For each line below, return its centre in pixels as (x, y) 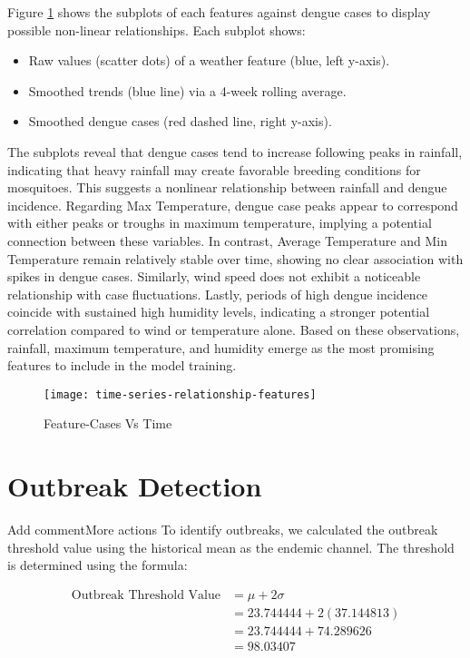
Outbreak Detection (135, 486)
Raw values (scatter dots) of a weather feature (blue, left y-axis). (209, 60)
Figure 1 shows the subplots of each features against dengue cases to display (219, 12)
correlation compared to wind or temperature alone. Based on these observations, (234, 329)
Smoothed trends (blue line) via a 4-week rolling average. (187, 90)
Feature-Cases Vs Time (108, 423)
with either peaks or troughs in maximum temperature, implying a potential (220, 223)
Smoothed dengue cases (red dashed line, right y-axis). (180, 121)
